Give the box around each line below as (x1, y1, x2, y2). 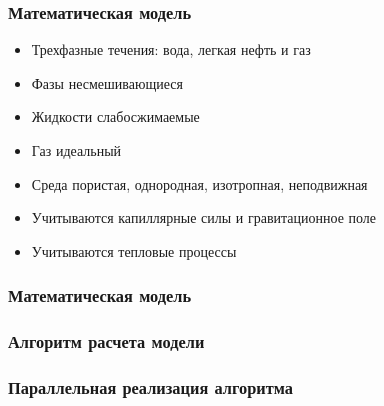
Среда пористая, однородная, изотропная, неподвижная (31, 173, 368, 194)
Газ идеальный (31, 140, 122, 160)
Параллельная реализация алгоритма (8, 374, 293, 399)
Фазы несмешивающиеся (31, 72, 183, 93)
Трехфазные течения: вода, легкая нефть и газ (31, 39, 311, 60)
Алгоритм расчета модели (8, 329, 205, 354)
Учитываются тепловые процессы (31, 240, 237, 261)
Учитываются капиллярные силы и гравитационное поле (31, 207, 377, 228)
